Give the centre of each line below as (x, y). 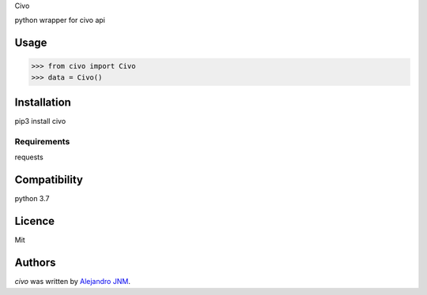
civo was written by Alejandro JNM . (72, 282)
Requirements (42, 142)
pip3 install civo (40, 121)
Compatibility (49, 180)
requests (29, 157)
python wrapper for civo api (60, 21)
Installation (43, 103)
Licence (35, 221)
